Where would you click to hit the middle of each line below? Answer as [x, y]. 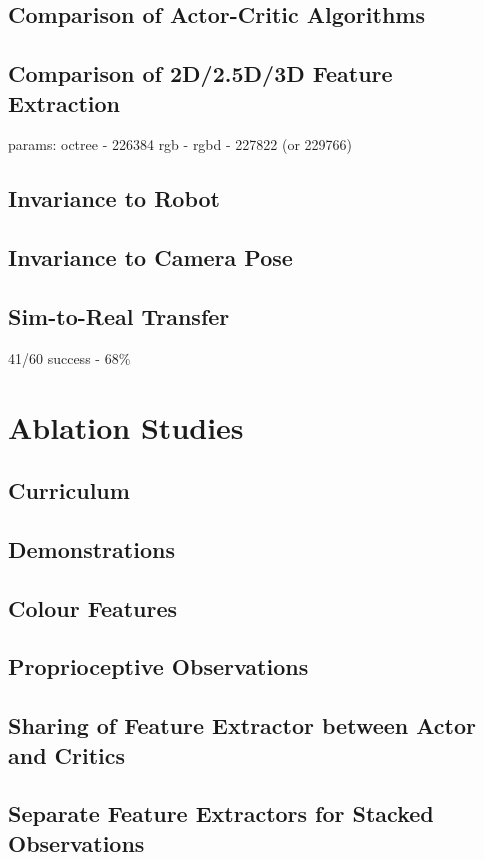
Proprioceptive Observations [158, 666]
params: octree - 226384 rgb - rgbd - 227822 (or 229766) [180, 144]
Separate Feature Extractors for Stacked [221, 813]
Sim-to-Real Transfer [119, 315]
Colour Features [93, 607]
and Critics [67, 754]
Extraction [64, 102]
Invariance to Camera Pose [150, 257]
